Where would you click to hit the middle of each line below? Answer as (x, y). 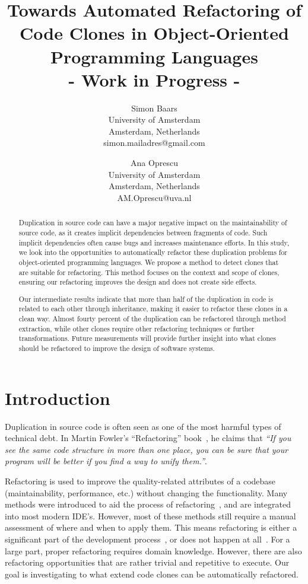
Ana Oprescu (154, 163)
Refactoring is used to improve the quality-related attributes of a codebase (140, 481)
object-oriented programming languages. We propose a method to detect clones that (149, 262)
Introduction (58, 398)
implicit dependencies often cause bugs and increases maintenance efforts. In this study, (154, 242)
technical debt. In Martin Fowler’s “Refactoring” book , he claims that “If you (148, 438)
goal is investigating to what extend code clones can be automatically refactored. (152, 574)
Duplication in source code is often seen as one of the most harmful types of (143, 426)
